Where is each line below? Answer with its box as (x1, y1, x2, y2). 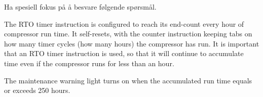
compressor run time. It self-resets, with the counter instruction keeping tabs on (4, 28, 252, 39)
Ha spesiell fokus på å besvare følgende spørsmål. (4, 2, 157, 12)
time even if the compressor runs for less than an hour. (4, 58, 174, 68)
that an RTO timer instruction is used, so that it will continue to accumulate (4, 48, 244, 59)
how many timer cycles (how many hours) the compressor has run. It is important (4, 38, 259, 48)
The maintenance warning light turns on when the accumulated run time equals (4, 75, 252, 85)
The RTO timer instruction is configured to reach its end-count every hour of (4, 18, 244, 29)
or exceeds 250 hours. (4, 85, 70, 95)
